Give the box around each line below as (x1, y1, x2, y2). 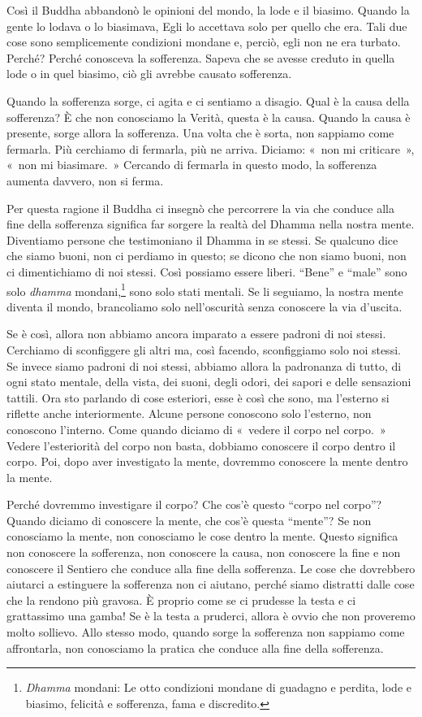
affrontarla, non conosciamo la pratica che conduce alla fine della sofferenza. (6, 639, 384, 656)
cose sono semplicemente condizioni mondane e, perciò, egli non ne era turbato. (6, 33, 401, 50)
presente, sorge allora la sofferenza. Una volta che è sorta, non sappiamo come (6, 124, 394, 141)
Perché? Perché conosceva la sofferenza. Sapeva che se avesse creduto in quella (6, 49, 395, 66)
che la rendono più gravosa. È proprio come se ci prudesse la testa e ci (6, 591, 356, 608)
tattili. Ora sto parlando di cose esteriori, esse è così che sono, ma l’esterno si (6, 389, 390, 406)
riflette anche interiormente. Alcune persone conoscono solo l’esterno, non (6, 405, 372, 422)
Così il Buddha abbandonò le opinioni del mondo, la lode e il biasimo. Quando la (6, 2, 410, 18)
